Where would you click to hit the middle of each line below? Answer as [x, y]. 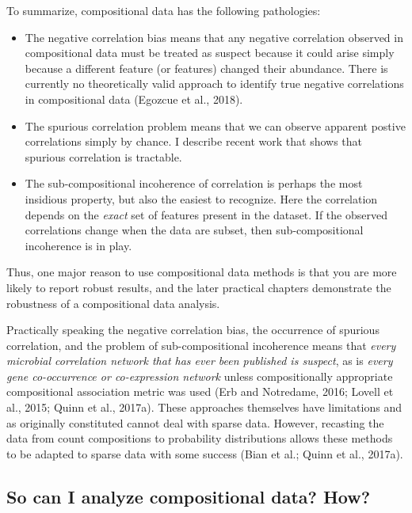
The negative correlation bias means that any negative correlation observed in [214, 37]
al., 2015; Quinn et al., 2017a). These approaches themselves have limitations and [204, 407]
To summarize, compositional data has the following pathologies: [164, 10]
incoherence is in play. [78, 245]
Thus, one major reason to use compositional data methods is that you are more [202, 272]
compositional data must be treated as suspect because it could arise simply [210, 53]
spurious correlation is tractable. [103, 156]
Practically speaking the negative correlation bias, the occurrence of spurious [193, 330]
